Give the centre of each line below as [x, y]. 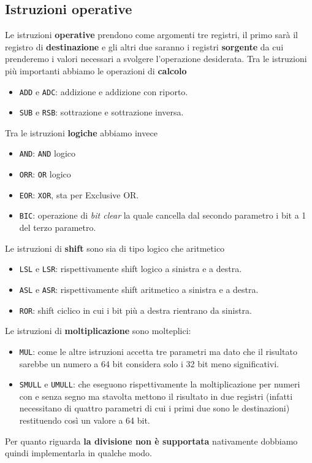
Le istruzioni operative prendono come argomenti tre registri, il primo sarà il [152, 35]
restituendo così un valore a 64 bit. [85, 420]
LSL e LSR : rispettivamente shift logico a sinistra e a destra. [131, 269]
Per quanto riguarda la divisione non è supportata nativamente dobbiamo [151, 441]
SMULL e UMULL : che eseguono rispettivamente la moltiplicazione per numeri [160, 384]
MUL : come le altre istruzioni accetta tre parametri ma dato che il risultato [158, 351]
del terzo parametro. [58, 228]
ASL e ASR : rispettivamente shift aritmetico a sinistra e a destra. [139, 289]
